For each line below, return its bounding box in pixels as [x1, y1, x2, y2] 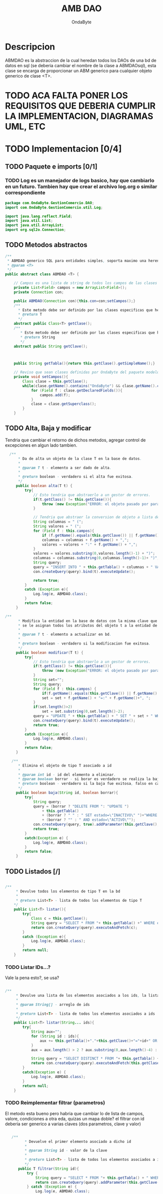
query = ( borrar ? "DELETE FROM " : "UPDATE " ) [33, 804, 130, 809]
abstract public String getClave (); [14, 344, 88, 349]
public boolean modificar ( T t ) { [16, 650, 83, 655]
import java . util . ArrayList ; [5, 223, 64, 228]
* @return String [20, 335, 55, 340]
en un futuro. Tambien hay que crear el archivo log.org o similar [5, 183, 158, 190]
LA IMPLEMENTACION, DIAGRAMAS [5, 111, 154, 122]
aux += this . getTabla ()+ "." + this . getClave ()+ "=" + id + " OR [39, 1038, 158, 1043]
